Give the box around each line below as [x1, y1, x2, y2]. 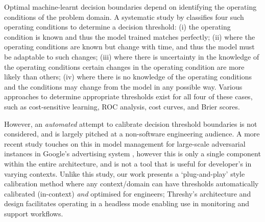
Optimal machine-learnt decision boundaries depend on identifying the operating [4, 2, 257, 12]
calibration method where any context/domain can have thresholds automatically [4, 178, 259, 189]
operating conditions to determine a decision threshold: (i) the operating [4, 21, 231, 32]
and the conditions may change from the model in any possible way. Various [4, 81, 243, 92]
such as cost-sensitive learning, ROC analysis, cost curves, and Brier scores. [4, 101, 240, 112]
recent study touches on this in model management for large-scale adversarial [4, 138, 246, 149]
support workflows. [4, 208, 63, 218]
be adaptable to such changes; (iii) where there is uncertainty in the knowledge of [4, 51, 259, 62]
